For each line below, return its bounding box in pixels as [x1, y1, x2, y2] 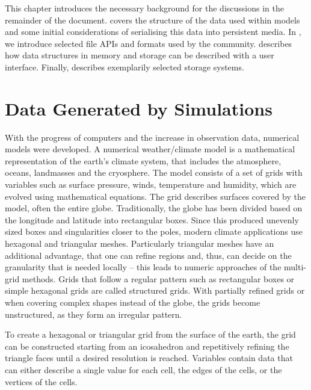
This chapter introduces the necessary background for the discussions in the [5, 2, 284, 14]
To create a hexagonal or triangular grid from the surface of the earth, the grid [5, 328, 296, 341]
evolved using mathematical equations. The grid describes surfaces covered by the [5, 190, 306, 202]
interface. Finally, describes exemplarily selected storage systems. [5, 60, 244, 73]
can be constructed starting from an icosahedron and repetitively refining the [5, 339, 289, 352]
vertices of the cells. [5, 375, 78, 388]
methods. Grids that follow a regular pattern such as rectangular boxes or [22, 272, 295, 285]
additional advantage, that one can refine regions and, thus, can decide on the [5, 249, 292, 261]
